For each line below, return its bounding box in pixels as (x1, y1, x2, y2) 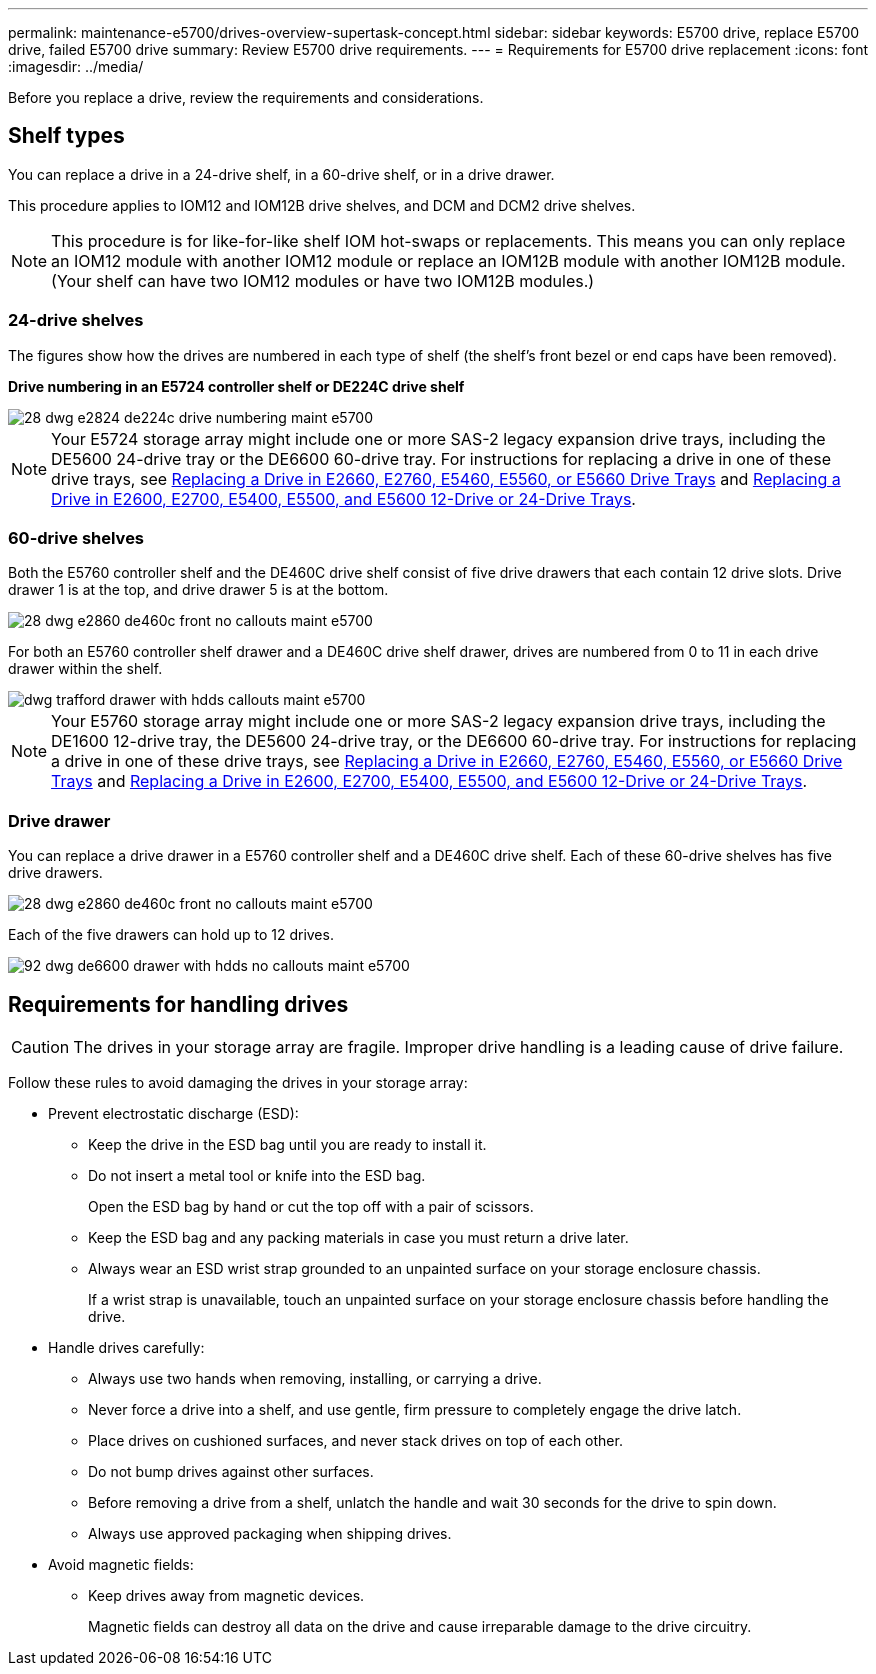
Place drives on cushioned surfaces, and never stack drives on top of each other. (88, 1431, 623, 1449)
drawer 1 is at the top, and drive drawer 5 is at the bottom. (8, 581, 389, 599)
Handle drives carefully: (48, 1338, 205, 1356)
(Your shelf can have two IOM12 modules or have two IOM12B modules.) (51, 270, 595, 291)
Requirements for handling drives (8, 991, 349, 1017)
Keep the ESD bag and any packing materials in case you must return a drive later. (88, 1228, 629, 1246)
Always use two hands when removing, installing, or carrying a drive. (88, 1369, 542, 1387)
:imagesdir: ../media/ (8, 58, 144, 75)
